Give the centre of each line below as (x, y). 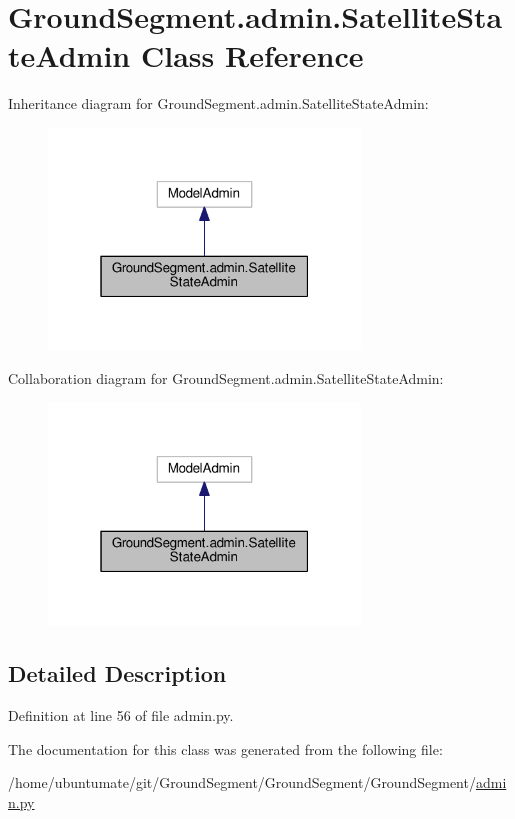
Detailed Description (117, 673)
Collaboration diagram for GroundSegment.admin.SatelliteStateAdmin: (226, 378)
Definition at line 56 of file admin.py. (121, 714)
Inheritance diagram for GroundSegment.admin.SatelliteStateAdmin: (218, 103)
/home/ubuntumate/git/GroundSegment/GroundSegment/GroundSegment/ (242, 782)
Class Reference (252, 55)
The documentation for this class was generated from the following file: (225, 748)
